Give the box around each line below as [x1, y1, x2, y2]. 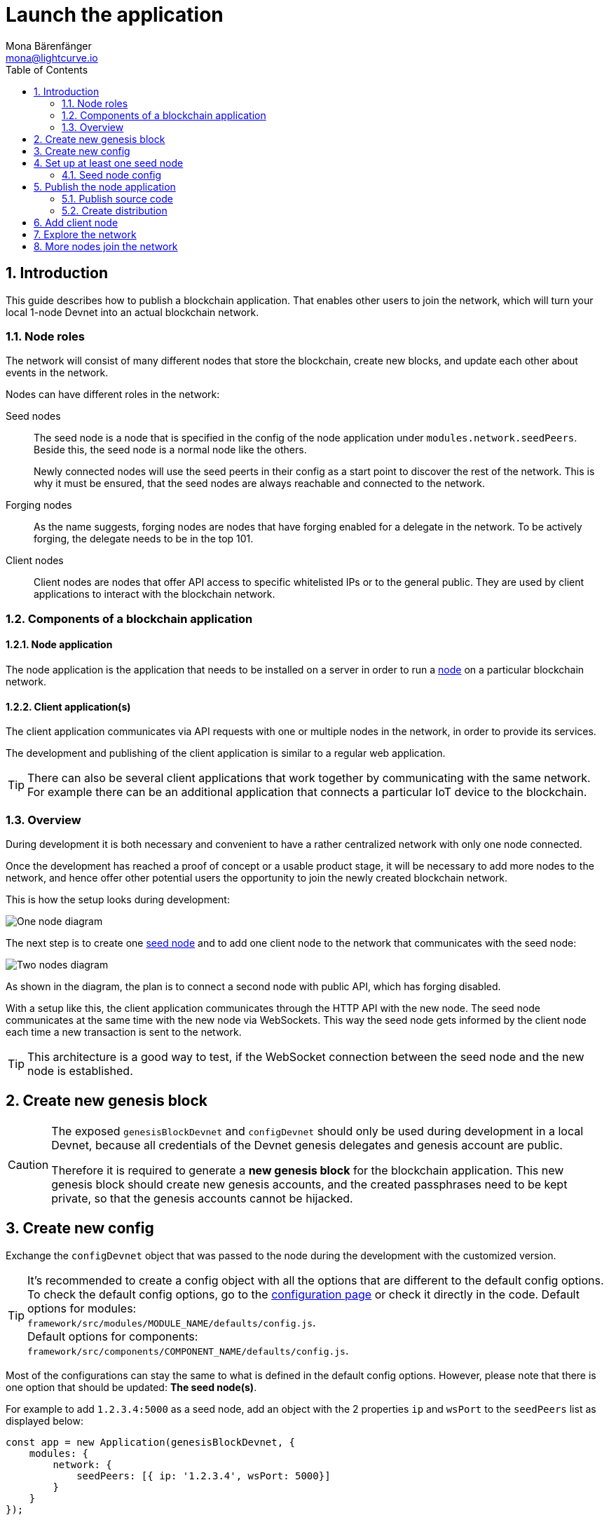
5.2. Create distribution [62, 204, 167, 217]
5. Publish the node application [34, 180, 176, 193]
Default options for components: [27, 1329, 198, 1343]
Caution [8, 1157, 49, 1172]
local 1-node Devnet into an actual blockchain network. [6, 306, 259, 318]
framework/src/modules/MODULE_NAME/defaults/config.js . [27, 1315, 316, 1329]
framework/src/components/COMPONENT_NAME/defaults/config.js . [27, 1343, 349, 1357]
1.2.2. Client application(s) [6, 700, 131, 713]
